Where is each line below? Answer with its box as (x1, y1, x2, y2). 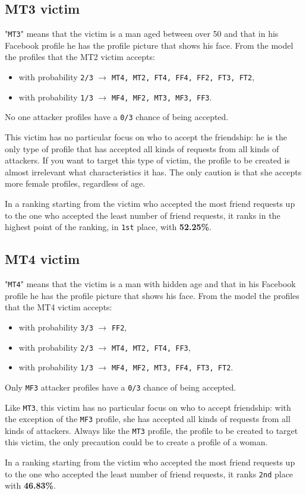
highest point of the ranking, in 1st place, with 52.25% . (5, 221, 212, 233)
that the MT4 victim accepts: (5, 301, 112, 313)
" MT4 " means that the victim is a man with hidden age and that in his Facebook (5, 278, 296, 290)
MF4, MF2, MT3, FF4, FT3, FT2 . (111, 361, 234, 373)
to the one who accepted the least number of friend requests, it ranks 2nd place (5, 467, 294, 480)
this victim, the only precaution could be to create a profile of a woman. (5, 436, 268, 448)
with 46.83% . (5, 479, 56, 492)
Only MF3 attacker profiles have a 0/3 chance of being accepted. (5, 380, 236, 393)
